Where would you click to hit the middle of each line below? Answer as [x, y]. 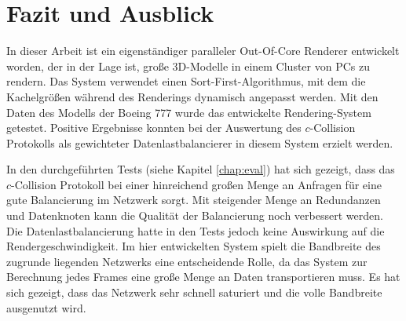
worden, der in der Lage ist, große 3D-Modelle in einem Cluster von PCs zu [188, 66]
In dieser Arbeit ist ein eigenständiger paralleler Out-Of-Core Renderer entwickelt [203, 51]
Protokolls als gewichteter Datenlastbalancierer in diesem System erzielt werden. [200, 142]
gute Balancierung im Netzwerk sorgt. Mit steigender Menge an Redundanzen [194, 200]
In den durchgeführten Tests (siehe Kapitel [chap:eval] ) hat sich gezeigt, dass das [201, 169]
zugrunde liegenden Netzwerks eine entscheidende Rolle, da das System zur [187, 261]
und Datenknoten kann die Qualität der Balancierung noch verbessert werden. [195, 215]
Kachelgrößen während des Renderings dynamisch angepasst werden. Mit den [192, 96]
